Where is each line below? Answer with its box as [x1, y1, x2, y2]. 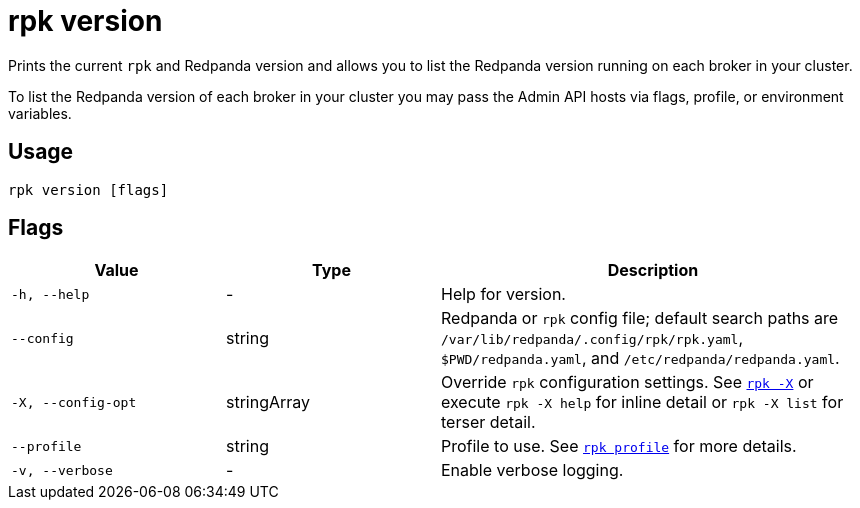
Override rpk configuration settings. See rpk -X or [441, 372, 814, 393]
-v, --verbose [11, 462, 113, 478]
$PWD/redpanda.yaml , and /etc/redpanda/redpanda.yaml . [441, 348, 840, 369]
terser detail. [441, 412, 536, 433]
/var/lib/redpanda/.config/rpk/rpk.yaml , [441, 328, 744, 349]
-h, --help [11, 286, 90, 302]
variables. [8, 104, 72, 122]
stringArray [226, 392, 311, 413]
